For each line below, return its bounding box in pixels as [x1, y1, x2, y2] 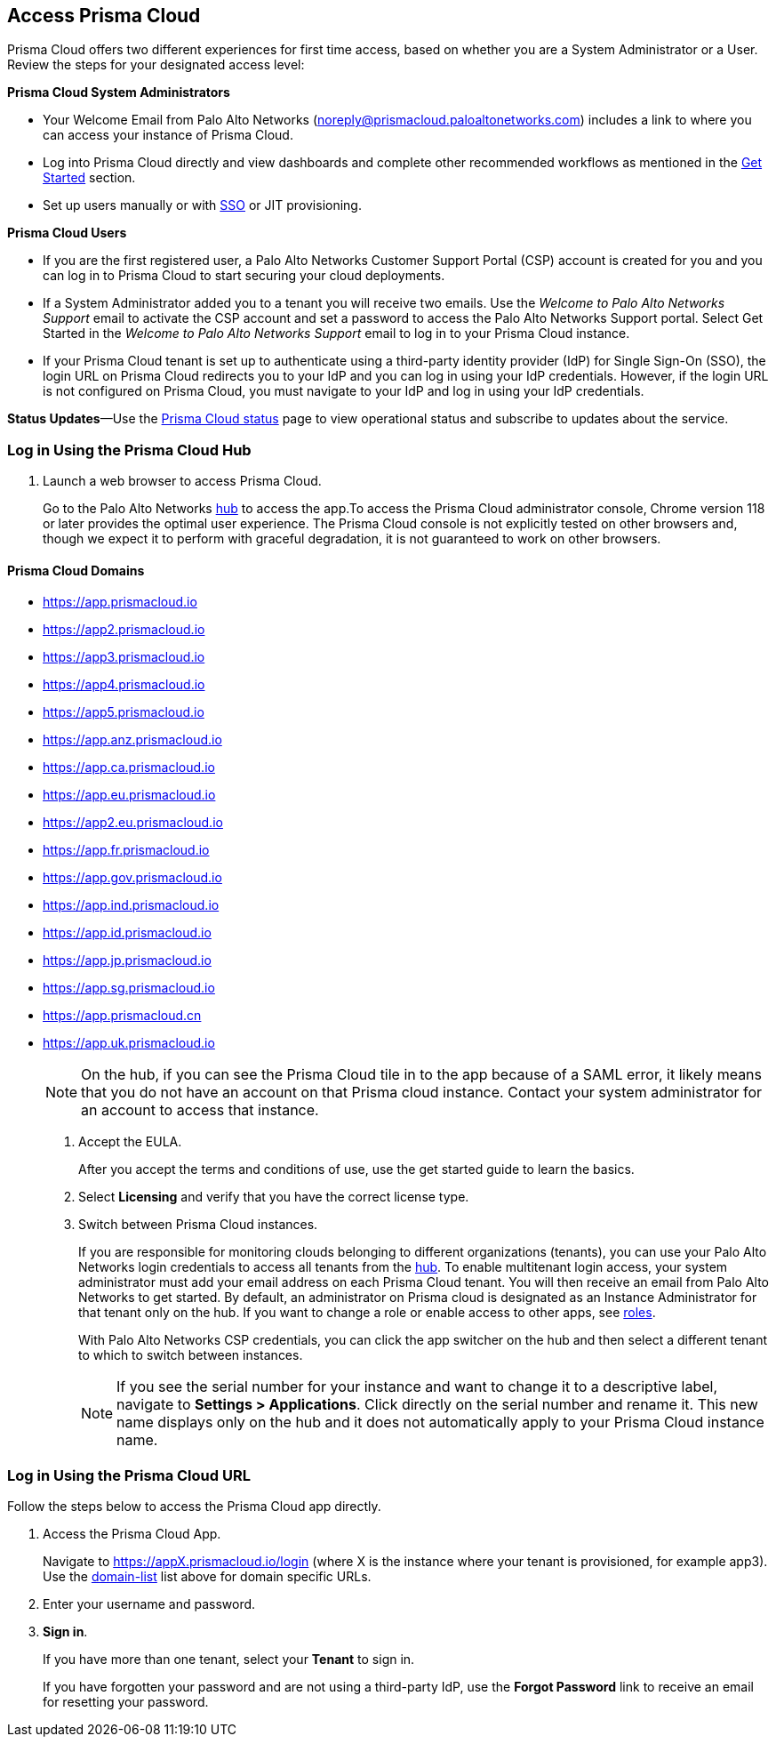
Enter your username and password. [43, 1596, 256, 1612]
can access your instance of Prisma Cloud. [43, 127, 293, 143]
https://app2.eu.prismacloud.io [43, 815, 223, 831]
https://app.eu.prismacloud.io [43, 787, 216, 803]
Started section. [43, 170, 136, 186]
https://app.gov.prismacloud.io [43, 870, 222, 886]
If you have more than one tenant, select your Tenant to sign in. [43, 1652, 415, 1668]
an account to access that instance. [81, 1101, 319, 1120]
